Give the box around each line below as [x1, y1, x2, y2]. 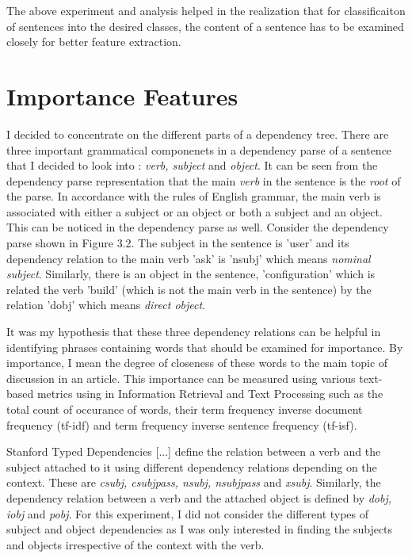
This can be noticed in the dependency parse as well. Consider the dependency [6, 219, 389, 235]
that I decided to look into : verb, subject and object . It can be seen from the [6, 157, 378, 174]
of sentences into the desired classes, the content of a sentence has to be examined [6, 17, 404, 34]
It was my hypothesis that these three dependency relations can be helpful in [6, 323, 381, 340]
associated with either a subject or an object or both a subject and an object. [6, 203, 383, 220]
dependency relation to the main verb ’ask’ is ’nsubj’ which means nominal [6, 250, 371, 266]
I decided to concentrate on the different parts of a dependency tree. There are [6, 125, 389, 142]
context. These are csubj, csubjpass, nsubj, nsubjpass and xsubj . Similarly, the [6, 474, 381, 491]
